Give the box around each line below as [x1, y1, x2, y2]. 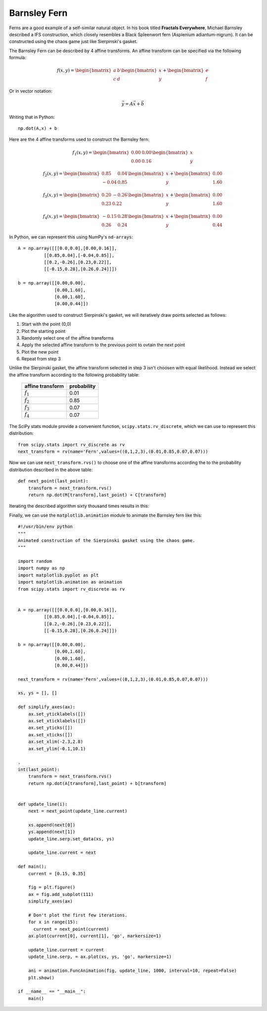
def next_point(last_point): [18, 478, 89, 484]
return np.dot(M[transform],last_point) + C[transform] [28, 492, 167, 498]
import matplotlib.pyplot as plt [18, 572, 99, 578]
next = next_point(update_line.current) [28, 808, 128, 814]
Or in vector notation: [9, 88, 53, 94]
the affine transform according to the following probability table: [9, 372, 139, 378]
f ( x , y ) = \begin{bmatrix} [57, 67, 112, 73]
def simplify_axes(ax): [18, 704, 76, 710]
